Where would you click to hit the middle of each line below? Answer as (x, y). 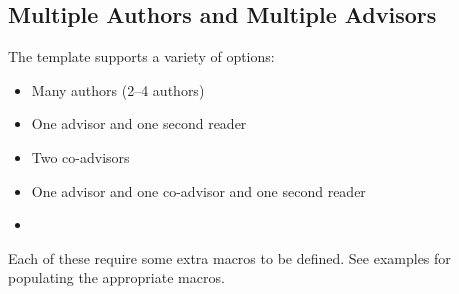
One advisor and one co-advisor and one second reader (198, 190)
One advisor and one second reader (139, 123)
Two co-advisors (80, 156)
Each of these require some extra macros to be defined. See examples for (229, 257)
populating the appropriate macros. (116, 277)
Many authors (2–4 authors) (118, 89)
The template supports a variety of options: (141, 56)
